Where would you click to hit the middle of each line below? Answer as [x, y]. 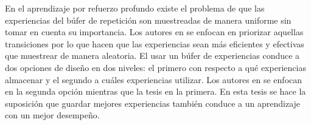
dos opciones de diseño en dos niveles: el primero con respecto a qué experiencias [155, 67]
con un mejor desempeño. [52, 115]
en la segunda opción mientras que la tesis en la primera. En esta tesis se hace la [155, 91]
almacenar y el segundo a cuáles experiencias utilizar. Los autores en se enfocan [154, 79]
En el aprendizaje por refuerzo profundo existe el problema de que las [135, 8]
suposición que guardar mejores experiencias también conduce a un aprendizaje [153, 103]
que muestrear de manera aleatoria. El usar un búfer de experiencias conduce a [152, 56]
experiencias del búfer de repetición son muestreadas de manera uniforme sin [148, 20]
